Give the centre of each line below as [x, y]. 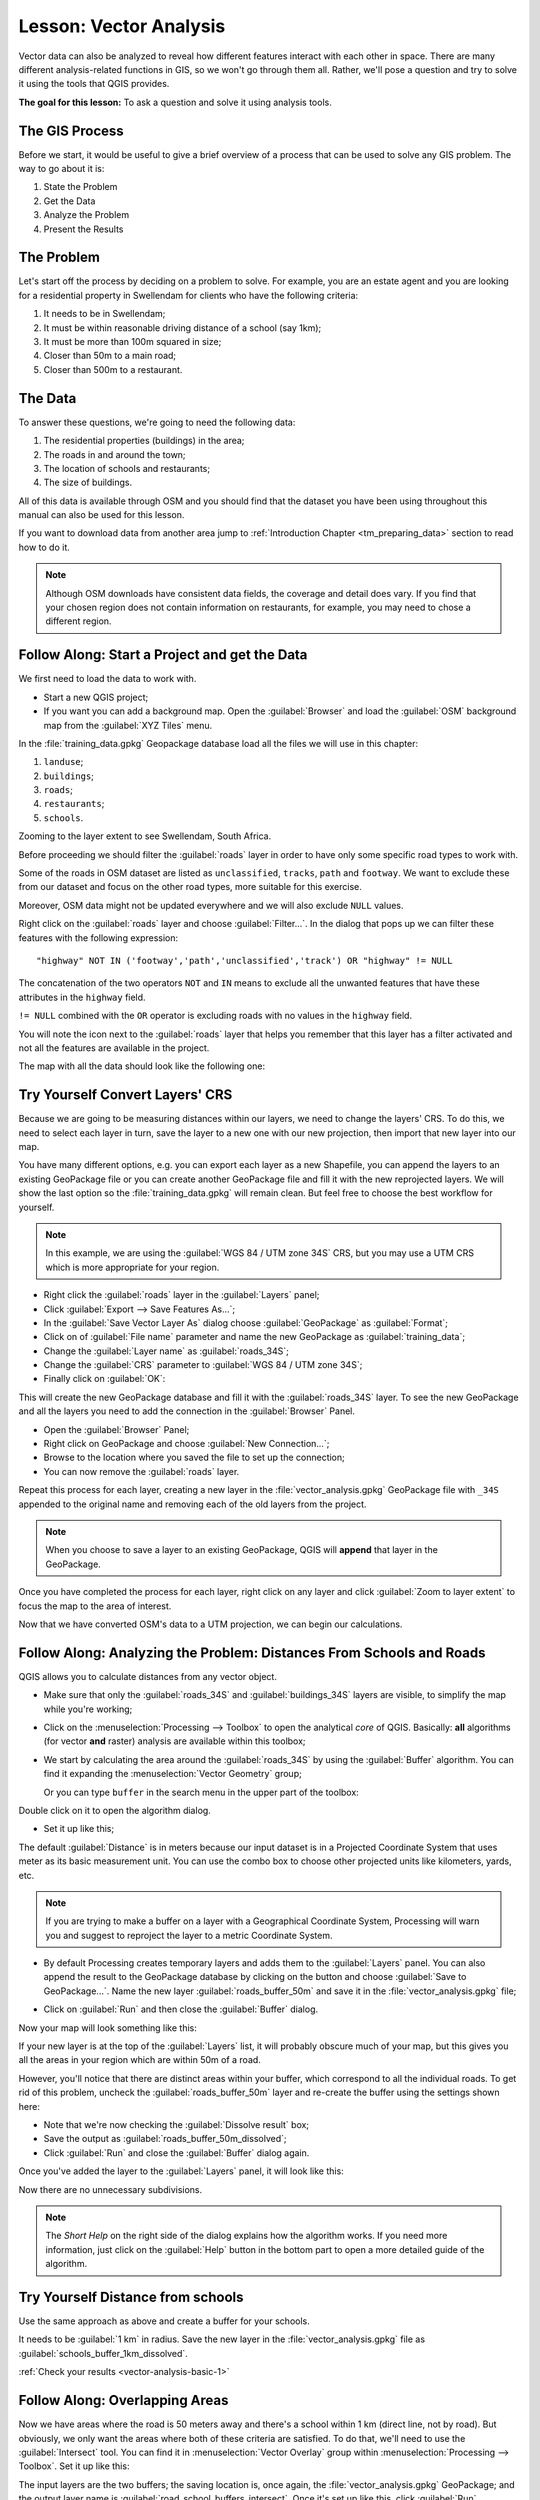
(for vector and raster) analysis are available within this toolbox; [174, 1741]
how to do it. [44, 547]
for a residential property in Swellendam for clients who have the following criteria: [188, 295]
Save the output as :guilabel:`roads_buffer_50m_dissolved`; [165, 2139]
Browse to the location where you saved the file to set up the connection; [194, 1457]
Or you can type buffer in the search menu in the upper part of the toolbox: [201, 1792]
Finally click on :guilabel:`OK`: [104, 1379]
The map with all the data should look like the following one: [141, 1066]
